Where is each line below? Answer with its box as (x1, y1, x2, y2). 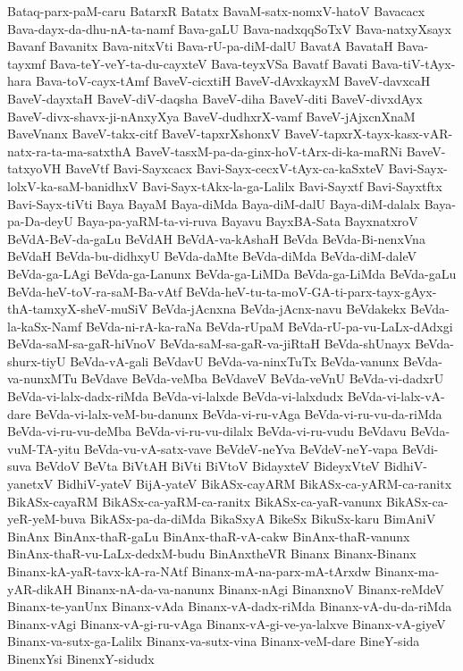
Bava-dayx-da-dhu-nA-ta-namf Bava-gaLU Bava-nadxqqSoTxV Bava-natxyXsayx (7, 19, 451, 38)
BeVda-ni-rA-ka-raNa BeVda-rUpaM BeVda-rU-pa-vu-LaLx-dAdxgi (85, 316, 453, 335)
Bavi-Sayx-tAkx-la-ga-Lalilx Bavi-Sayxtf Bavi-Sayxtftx (141, 176, 442, 195)
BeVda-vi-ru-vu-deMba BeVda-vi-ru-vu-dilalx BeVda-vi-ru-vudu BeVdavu (7, 422, 407, 440)
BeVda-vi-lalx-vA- (347, 387, 445, 406)
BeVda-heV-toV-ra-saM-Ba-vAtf (7, 281, 182, 300)
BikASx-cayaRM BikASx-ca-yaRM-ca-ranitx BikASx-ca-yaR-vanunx (7, 491, 383, 510)
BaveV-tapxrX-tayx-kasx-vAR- (284, 124, 453, 143)
